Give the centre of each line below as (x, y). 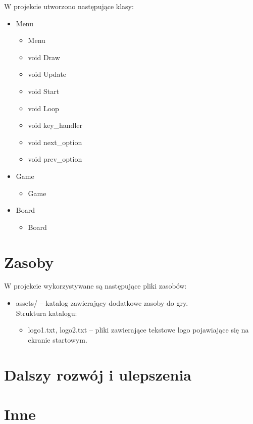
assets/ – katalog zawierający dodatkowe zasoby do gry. (102, 303)
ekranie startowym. (58, 339)
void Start (44, 91)
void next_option (55, 142)
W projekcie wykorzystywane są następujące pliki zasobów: (95, 286)
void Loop (43, 108)
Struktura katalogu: (46, 313)
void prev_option (55, 159)
